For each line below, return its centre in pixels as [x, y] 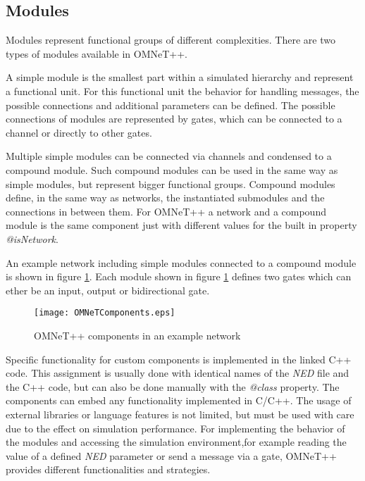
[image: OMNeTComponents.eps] [105, 313]
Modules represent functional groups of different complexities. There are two [171, 40]
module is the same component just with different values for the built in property [181, 225]
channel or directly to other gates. [79, 132]
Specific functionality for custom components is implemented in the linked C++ [179, 359]
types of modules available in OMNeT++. [97, 53]
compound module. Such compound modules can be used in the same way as [172, 169]
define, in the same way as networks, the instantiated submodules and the [165, 198]
